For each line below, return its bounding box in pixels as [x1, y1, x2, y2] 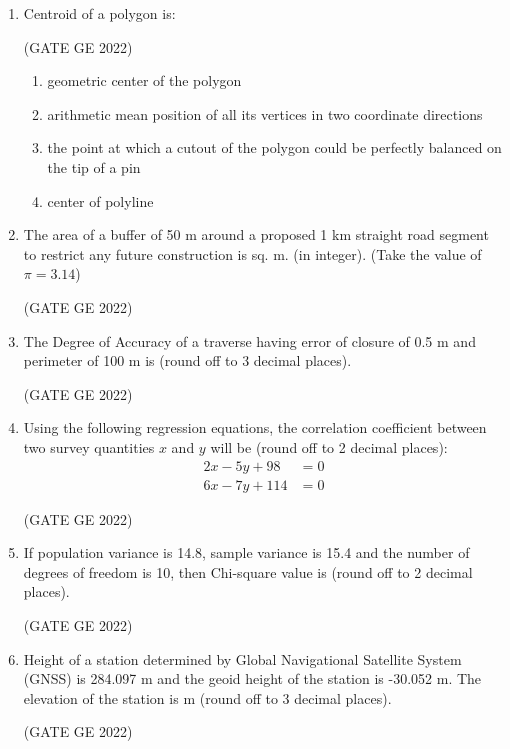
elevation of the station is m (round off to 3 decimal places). [23, 687, 392, 708]
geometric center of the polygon [47, 70, 242, 91]
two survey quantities [23, 436, 155, 457]
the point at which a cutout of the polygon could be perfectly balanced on [47, 137, 502, 158]
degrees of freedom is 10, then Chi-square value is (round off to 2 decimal [23, 561, 473, 582]
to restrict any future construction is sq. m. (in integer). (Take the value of [23, 243, 482, 264]
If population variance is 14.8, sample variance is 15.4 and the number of [23, 542, 470, 563]
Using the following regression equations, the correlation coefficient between [23, 417, 487, 438]
